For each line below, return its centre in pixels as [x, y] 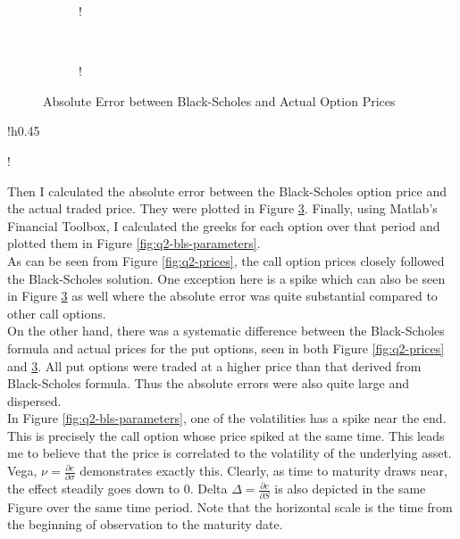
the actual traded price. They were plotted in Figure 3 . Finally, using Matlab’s [222, 208]
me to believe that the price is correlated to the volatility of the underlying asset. [230, 453]
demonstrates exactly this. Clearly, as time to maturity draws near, [263, 471]
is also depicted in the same [350, 489]
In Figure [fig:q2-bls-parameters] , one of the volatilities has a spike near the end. [227, 418]
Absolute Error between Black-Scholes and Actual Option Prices [219, 100]
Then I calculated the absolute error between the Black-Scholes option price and [227, 191]
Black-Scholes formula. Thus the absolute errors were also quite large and [208, 383]
